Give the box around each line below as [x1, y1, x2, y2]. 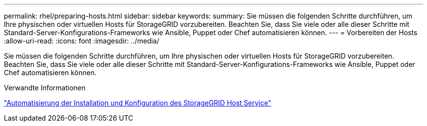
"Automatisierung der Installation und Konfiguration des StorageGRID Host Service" [4, 99, 272, 107]
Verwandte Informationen [4, 84, 86, 92]
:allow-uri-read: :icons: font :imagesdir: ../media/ [4, 37, 159, 45]
